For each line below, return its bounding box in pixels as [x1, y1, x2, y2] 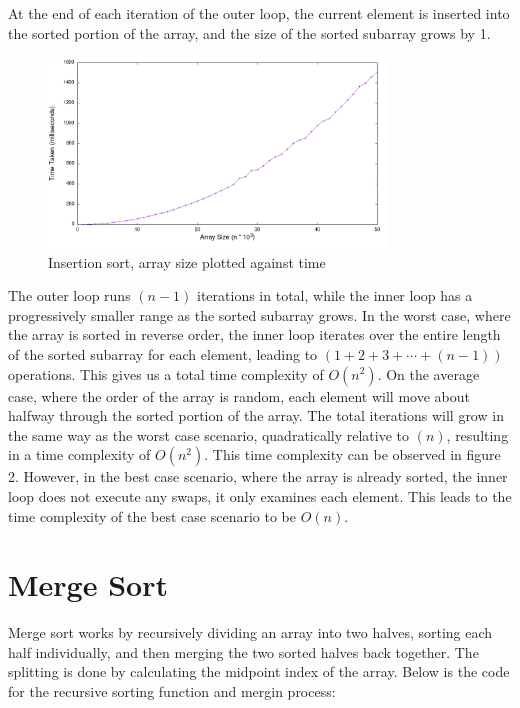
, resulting [446, 424, 509, 445]
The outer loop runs [8, 285, 131, 306]
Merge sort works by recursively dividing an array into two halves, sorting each [8, 622, 493, 643]
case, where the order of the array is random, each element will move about [8, 385, 470, 406]
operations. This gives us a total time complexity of [8, 363, 324, 384]
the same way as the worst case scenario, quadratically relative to [8, 424, 410, 445]
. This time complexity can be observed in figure [204, 444, 501, 465]
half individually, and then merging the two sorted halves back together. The [8, 641, 479, 662]
